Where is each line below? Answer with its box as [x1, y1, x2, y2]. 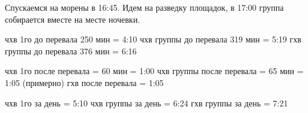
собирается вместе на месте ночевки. [5, 13, 140, 25]
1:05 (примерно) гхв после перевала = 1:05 [5, 76, 164, 88]
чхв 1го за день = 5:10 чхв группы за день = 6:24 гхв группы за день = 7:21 [5, 96, 288, 109]
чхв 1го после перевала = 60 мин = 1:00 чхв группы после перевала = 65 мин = [5, 65, 304, 77]
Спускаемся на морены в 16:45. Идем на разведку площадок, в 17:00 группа [5, 1, 284, 13]
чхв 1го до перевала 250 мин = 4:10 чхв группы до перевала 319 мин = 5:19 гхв [5, 33, 301, 45]
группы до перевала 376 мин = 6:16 [5, 44, 137, 57]
